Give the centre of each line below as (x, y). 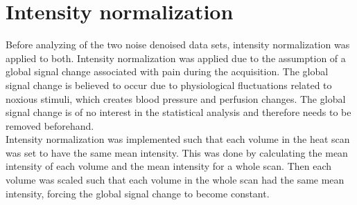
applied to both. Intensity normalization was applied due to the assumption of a (176, 58)
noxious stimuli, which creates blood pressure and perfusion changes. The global (176, 98)
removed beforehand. (50, 125)
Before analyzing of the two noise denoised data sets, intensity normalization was (178, 45)
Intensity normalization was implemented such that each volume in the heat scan (178, 139)
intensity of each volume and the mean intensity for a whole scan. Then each (169, 166)
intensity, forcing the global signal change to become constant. (138, 193)
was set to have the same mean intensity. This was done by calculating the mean (177, 152)
